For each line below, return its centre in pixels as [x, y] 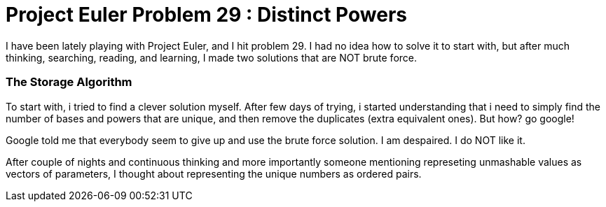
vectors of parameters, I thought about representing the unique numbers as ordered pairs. [214, 173]
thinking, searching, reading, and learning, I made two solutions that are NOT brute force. [212, 57]
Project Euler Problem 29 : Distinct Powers [206, 15]
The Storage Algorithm [69, 82]
